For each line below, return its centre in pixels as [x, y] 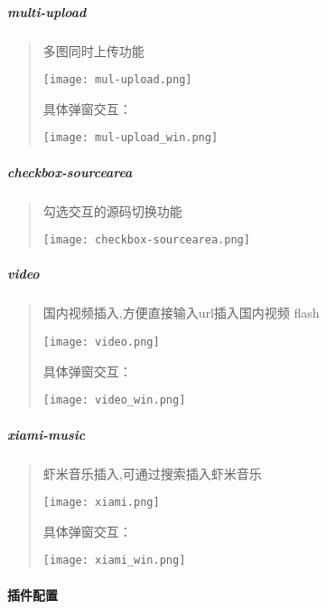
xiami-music [47, 434]
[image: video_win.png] [114, 400]
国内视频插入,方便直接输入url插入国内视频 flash [181, 313]
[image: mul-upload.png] [117, 80]
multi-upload [47, 11]
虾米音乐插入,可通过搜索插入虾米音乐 [152, 473]
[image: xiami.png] [101, 503]
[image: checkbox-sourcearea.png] [146, 240]
